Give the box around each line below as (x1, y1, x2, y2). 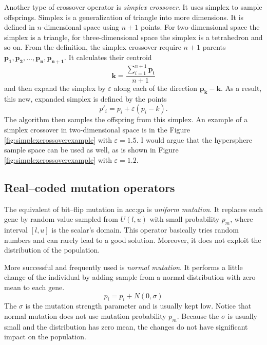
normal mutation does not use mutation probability (4, 311, 166, 321)
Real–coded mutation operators (4, 179, 175, 195)
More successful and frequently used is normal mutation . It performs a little (4, 261, 243, 272)
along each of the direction (113, 83, 198, 93)
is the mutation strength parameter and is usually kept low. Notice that (25, 300, 252, 311)
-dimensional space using (41, 22, 120, 32)
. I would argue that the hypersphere (136, 134, 253, 145)
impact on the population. (4, 331, 86, 342)
